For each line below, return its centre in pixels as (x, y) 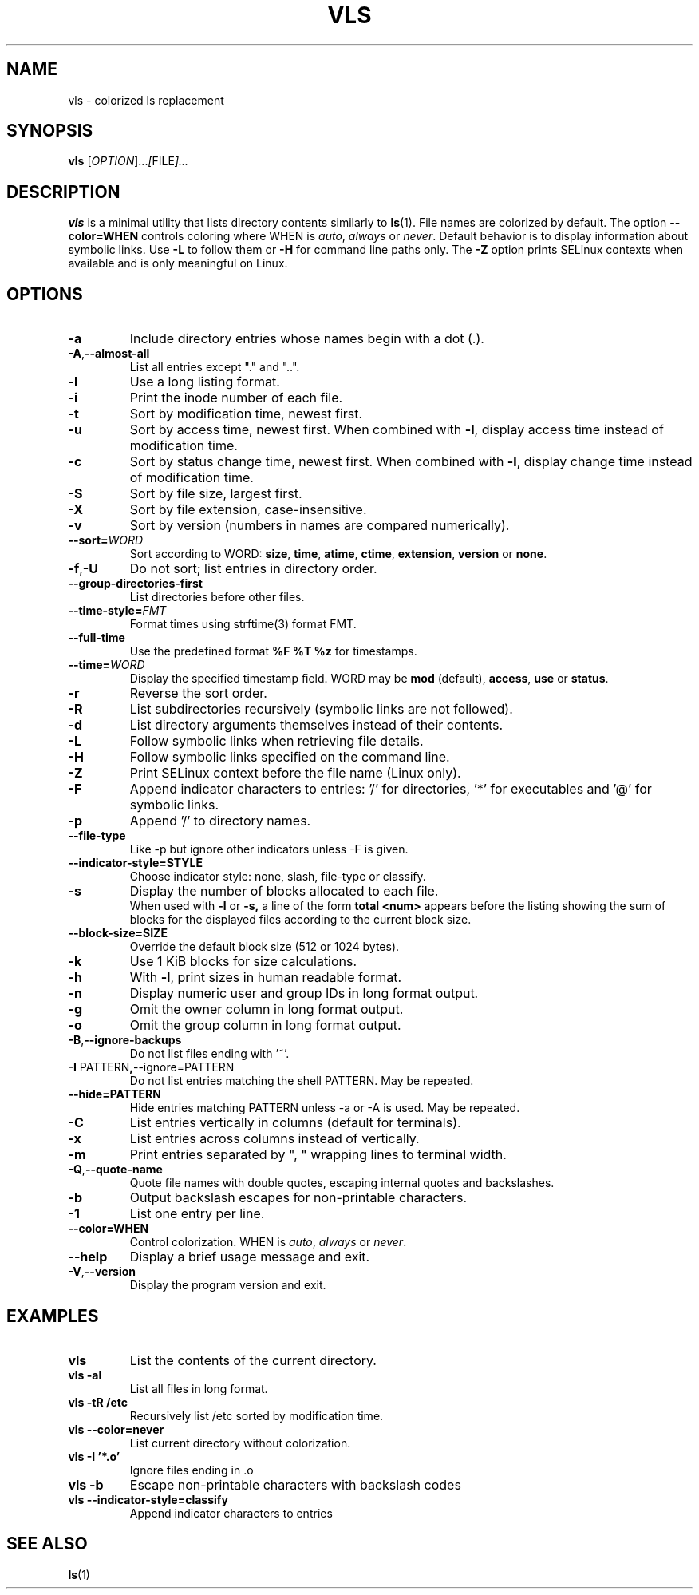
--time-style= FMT (117, 611)
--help (88, 1257)
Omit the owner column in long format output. (267, 1009)
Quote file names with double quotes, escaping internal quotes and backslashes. (342, 1183)
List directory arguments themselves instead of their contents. (316, 725)
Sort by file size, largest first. (216, 494)
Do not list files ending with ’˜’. (209, 1054)
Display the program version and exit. (228, 1285)
